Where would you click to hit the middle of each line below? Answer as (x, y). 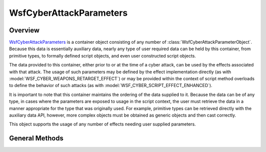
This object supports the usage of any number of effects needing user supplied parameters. (102, 124)
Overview (24, 30)
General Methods (36, 138)
